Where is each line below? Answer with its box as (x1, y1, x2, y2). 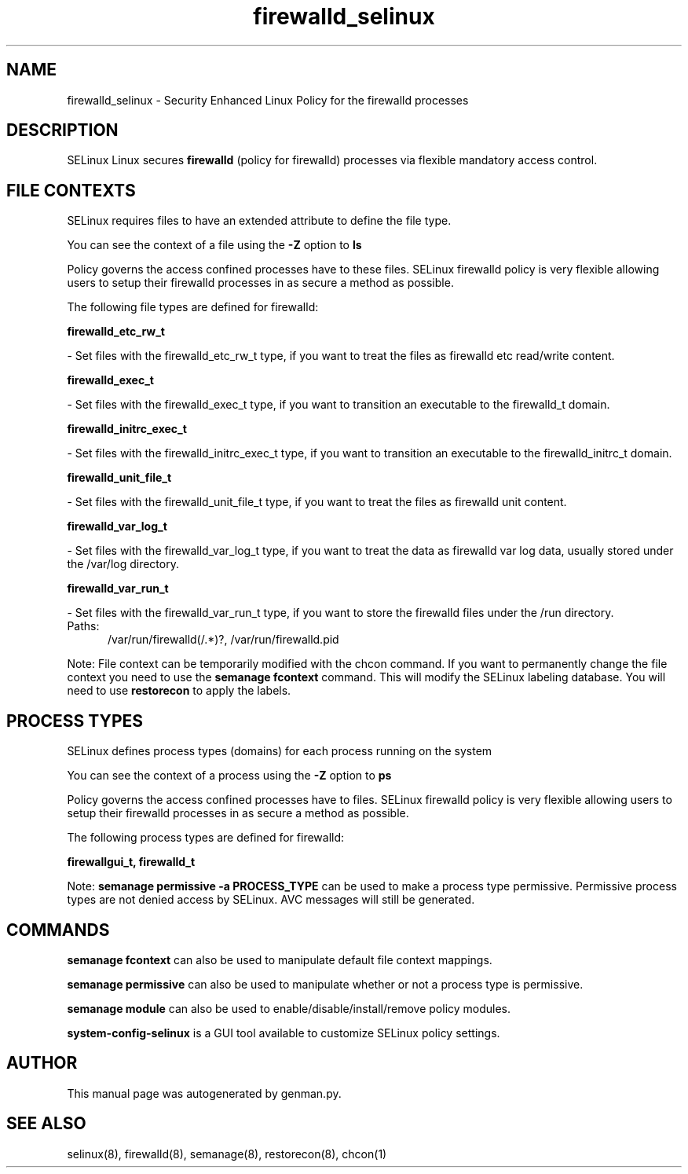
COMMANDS (6, 919, 110, 940)
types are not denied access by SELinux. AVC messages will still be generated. (67, 893, 475, 907)
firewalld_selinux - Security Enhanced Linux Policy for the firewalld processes (67, 93, 469, 107)
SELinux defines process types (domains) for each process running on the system (67, 744, 492, 758)
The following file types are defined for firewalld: (67, 300, 319, 314)
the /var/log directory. (67, 557, 179, 571)
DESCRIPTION (6, 120, 119, 141)
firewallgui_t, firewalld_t (67, 855, 196, 869)
